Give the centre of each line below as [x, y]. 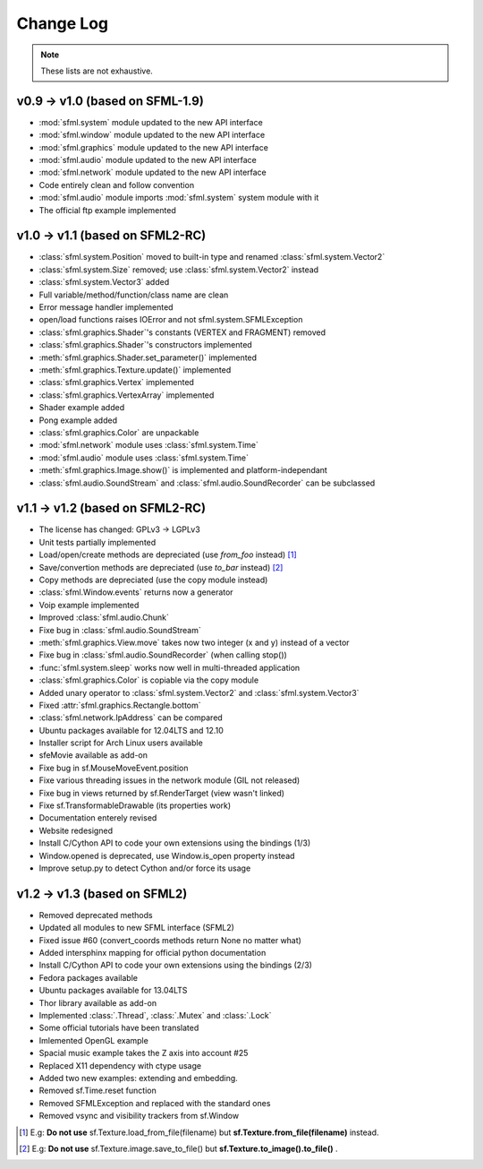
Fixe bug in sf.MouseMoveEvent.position [114, 768]
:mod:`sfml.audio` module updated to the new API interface [148, 160]
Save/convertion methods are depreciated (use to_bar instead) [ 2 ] [161, 567]
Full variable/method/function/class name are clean [134, 295]
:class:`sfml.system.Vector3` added [104, 282]
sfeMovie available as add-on [93, 755]
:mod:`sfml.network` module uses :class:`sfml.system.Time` [148, 445]
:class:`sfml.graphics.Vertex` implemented [116, 383]
